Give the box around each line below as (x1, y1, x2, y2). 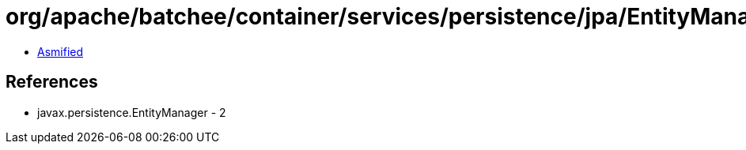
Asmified (37, 44, 84, 58)
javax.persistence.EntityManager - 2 (37, 105, 226, 119)
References (6, 72, 98, 92)
